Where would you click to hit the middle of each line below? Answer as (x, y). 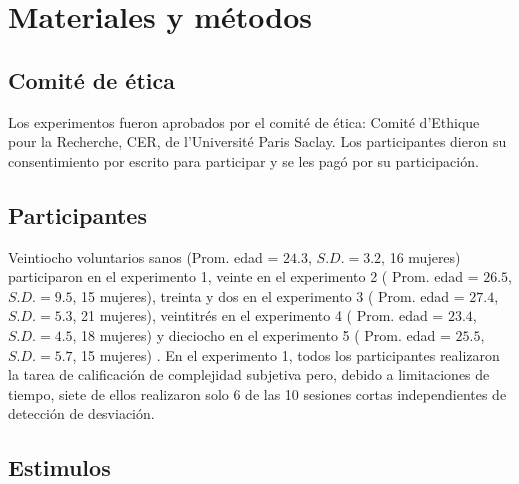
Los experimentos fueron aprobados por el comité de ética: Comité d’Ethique (244, 121)
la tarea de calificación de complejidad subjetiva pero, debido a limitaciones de (249, 374)
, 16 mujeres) (421, 256)
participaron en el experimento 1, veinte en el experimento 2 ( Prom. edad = (243, 276)
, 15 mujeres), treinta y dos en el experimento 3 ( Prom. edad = (268, 295)
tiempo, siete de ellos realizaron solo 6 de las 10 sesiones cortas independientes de (257, 393)
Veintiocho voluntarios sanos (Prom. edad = (143, 256)
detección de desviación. (81, 413)
